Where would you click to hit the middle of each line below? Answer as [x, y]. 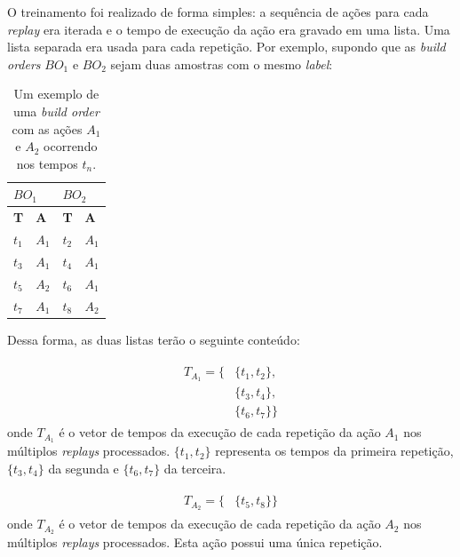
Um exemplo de [56, 94]
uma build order [56, 111]
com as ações [47, 128]
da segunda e [83, 468]
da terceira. [195, 468]
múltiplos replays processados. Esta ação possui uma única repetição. [195, 542]
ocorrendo [71, 146]
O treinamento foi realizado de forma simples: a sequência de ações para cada [218, 12]
